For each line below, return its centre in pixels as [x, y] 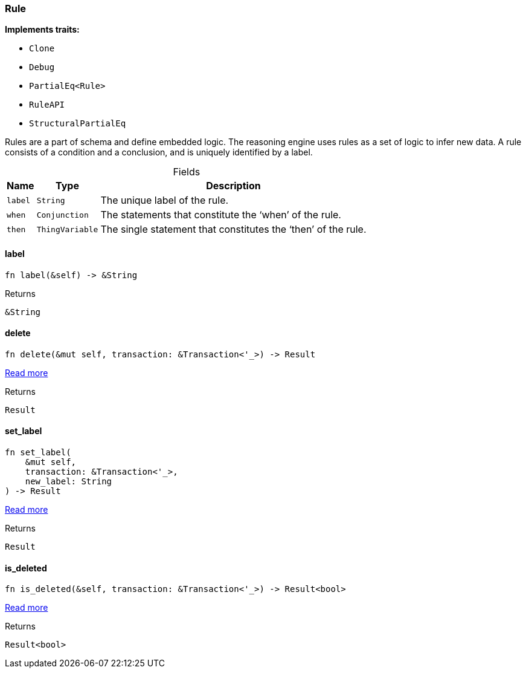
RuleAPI [47, 105]
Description [233, 186]
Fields [187, 172]
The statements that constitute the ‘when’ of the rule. [221, 215]
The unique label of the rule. [165, 200]
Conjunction [63, 215]
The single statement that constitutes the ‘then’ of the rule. [233, 229]
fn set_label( [38, 453]
